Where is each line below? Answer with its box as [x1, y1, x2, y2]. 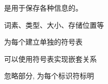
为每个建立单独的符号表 [4, 36, 83, 47]
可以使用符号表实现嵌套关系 [4, 53, 97, 64]
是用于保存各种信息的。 [4, 3, 83, 13]
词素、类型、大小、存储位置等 [4, 19, 104, 30]
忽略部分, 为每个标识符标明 [4, 70, 94, 81]
